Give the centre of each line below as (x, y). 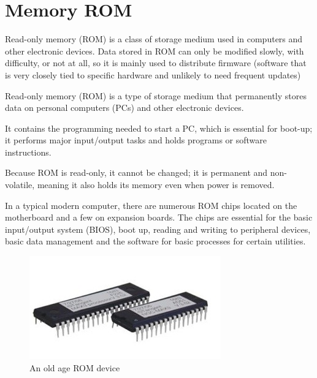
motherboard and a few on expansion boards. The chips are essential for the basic (159, 217)
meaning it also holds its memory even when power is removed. (156, 185)
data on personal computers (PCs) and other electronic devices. (124, 108)
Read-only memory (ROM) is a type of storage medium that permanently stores (156, 95)
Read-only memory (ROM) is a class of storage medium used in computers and (154, 39)
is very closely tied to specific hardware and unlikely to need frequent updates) (153, 74)
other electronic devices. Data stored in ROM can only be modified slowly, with (155, 51)
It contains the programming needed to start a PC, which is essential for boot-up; (159, 128)
